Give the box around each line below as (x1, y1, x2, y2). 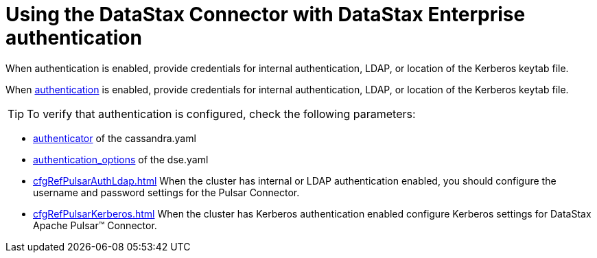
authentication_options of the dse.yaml (33, 153, 209, 165)
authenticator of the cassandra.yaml (33, 132, 196, 144)
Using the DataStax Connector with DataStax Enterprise (5, 3, 526, 26)
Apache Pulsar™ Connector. (33, 219, 157, 231)
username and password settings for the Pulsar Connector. (33, 186, 300, 198)
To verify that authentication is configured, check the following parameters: (27, 106, 416, 121)
